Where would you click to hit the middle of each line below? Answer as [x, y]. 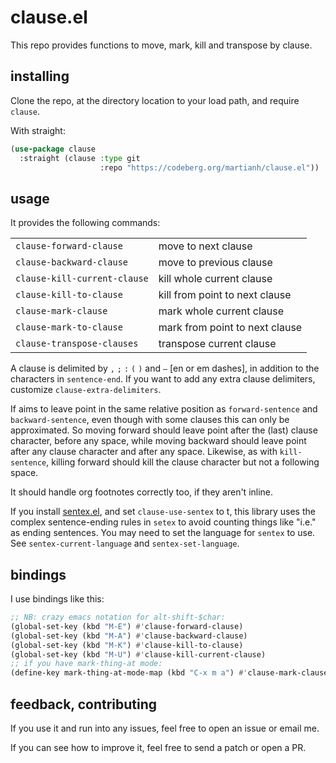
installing [40, 76]
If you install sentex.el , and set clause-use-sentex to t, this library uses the [163, 512]
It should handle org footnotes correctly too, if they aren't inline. [142, 492]
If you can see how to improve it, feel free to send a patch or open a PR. [158, 747]
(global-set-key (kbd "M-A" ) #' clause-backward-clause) [129, 636]
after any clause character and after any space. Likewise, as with [144, 452]
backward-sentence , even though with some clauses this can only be [150, 420]
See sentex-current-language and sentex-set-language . [125, 543]
